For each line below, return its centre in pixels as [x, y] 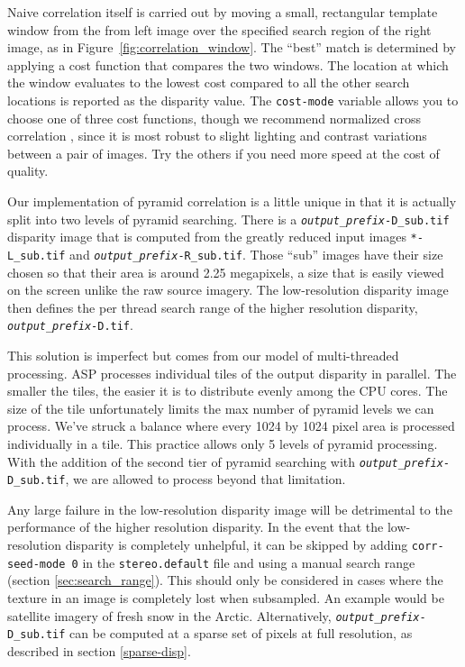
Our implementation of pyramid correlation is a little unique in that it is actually [232, 201]
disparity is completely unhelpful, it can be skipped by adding [237, 545]
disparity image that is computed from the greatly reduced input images [207, 237]
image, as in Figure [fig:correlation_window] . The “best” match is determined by [232, 47]
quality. [28, 171]
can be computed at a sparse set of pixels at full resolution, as [241, 633]
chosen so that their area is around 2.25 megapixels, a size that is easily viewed [226, 272]
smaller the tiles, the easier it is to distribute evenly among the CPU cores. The [228, 391]
